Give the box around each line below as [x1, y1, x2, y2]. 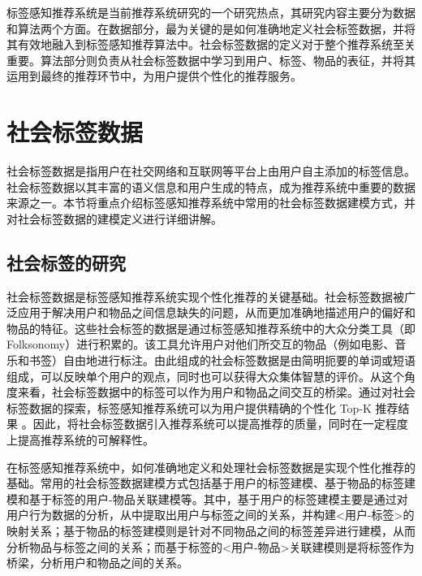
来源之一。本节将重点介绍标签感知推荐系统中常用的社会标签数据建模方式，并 [6, 194, 416, 211]
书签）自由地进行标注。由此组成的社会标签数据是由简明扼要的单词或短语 [28, 352, 416, 369]
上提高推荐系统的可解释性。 [6, 431, 154, 448]
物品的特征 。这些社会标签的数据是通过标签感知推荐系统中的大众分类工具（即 [6, 319, 416, 336]
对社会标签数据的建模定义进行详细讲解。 [6, 210, 222, 227]
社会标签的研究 [6, 249, 126, 275]
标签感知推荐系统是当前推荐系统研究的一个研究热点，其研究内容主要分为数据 [6, 4, 416, 20]
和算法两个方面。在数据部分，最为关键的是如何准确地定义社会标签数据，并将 [6, 19, 416, 37]
